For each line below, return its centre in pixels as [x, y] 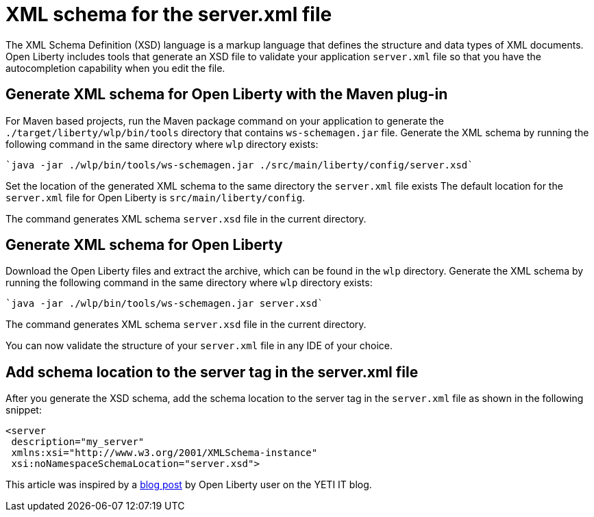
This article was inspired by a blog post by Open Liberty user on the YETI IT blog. [189, 485]
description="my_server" [78, 442]
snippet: [24, 410]
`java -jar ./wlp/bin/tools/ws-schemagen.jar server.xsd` [164, 304]
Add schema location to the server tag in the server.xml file [212, 372]
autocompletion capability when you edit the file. [115, 68]
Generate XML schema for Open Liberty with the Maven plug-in [227, 94]
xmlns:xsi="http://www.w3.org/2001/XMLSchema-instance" [164, 453]
